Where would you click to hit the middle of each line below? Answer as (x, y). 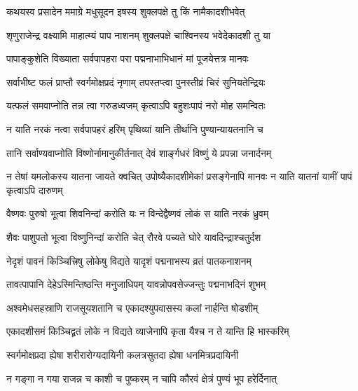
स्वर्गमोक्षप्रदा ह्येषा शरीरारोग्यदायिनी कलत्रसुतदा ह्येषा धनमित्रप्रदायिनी (123, 354)
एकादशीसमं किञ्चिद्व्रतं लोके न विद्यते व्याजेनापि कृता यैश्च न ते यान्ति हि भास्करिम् (148, 331)
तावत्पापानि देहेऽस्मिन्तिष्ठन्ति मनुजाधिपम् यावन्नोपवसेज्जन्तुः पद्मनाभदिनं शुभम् (136, 284)
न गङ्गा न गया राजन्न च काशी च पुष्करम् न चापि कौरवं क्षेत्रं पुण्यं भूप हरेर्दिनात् (142, 378)
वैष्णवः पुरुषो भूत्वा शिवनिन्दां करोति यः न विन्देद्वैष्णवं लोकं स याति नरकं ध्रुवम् (138, 213)
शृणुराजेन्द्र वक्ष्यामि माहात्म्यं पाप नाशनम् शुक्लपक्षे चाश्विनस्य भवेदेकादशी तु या (138, 35)
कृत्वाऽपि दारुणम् (35, 190)
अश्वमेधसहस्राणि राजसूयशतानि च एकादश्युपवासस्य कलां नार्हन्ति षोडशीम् (132, 307)
